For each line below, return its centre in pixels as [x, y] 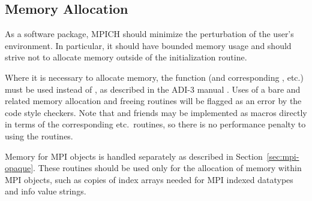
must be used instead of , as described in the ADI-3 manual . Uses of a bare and [153, 89]
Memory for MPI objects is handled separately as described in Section [134, 156]
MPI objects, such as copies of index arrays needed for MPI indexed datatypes [149, 179]
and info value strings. [46, 191]
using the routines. [39, 135]
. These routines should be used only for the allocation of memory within [167, 168]
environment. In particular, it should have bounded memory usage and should [148, 45]
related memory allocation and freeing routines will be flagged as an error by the [153, 101]
